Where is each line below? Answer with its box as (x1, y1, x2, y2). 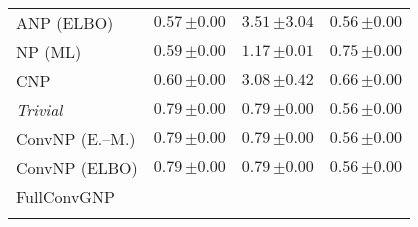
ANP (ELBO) (16, 11, 114, 34)
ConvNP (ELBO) (16, 156, 138, 179)
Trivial (16, 98, 63, 121)
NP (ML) (16, 40, 82, 63)
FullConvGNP (16, 185, 115, 208)
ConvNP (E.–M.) (16, 127, 136, 150)
